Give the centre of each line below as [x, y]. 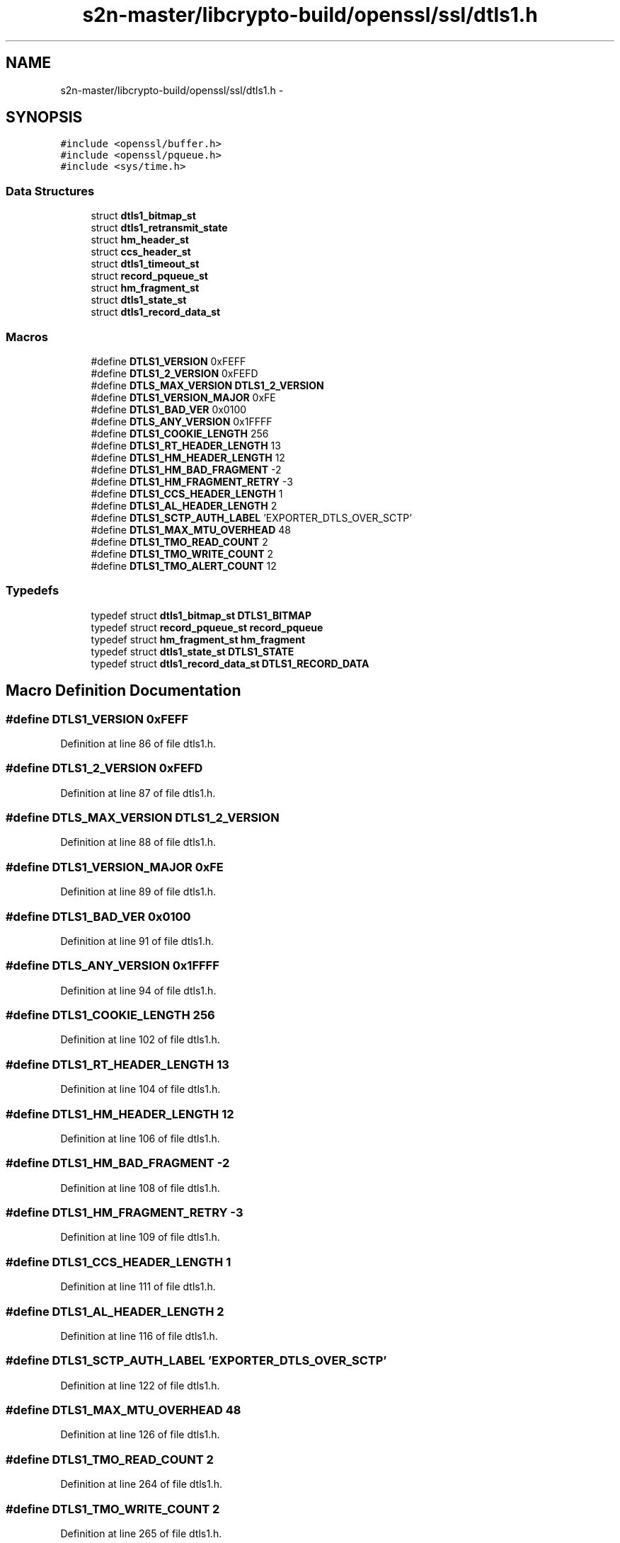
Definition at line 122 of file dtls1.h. [140, 1385]
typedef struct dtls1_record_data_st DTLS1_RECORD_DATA [230, 663]
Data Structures [50, 191]
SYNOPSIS [44, 117]
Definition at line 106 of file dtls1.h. [140, 1138]
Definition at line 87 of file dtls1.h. [138, 793]
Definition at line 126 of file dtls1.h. [140, 1435]
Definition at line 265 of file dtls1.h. [141, 1533]
